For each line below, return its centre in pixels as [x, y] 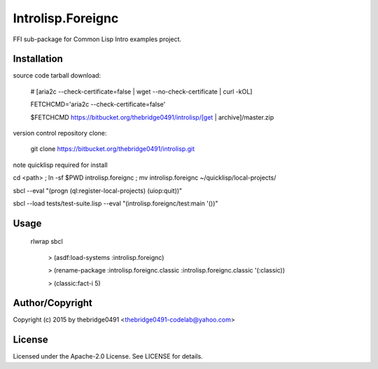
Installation [38, 59]
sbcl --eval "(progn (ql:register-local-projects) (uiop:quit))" [98, 190]
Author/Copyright [52, 303]
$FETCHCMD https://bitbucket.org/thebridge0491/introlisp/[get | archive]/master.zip [152, 117]
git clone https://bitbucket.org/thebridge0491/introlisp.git [113, 149]
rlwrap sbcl [47, 242]
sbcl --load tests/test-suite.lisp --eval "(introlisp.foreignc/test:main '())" [115, 203]
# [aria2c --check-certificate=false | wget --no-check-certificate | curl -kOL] [141, 92]
